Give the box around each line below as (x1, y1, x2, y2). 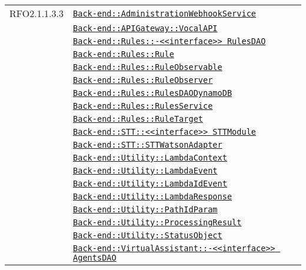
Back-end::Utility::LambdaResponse (73, 192, 232, 201)
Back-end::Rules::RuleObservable (73, 62, 222, 72)
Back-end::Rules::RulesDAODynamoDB (73, 88, 232, 98)
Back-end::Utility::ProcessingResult (73, 218, 242, 227)
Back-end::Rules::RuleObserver (73, 75, 213, 85)
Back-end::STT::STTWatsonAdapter (73, 140, 222, 149)
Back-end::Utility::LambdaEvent (73, 166, 218, 175)
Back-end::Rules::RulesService (73, 101, 213, 111)
